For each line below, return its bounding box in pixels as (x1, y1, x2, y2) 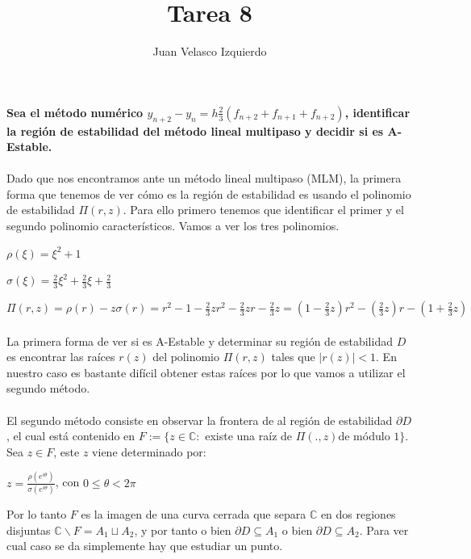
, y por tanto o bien (134, 521, 231, 538)
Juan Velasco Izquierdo (152, 43, 267, 60)
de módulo (338, 427, 390, 444)
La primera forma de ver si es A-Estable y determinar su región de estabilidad (6, 332, 393, 349)
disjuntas (6, 521, 51, 538)
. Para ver (359, 521, 409, 538)
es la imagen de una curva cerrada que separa (81, 506, 306, 523)
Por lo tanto (6, 506, 67, 523)
